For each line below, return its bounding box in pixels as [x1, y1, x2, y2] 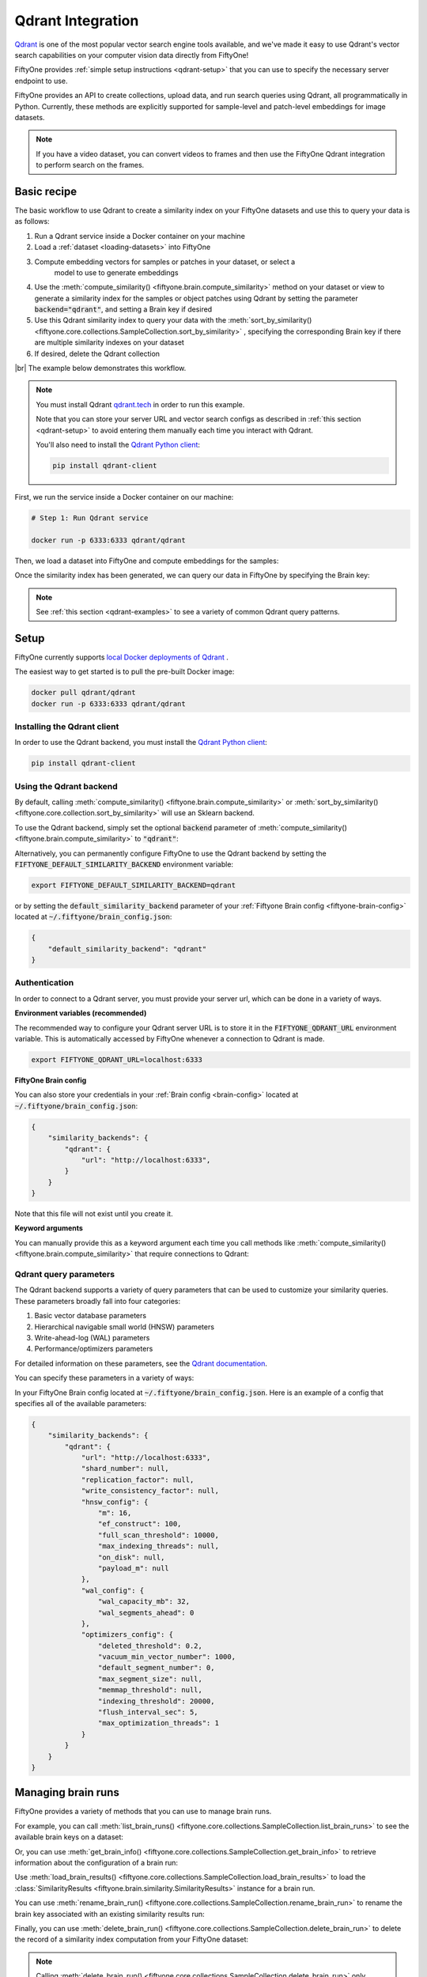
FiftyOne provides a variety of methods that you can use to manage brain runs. [14, 1807, 272, 1816]
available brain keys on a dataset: [14, 1832, 124, 1842]
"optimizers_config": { [81, 1630, 174, 1639]
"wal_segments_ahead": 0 [97, 1608, 195, 1617]
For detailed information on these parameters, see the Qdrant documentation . [14, 1359, 268, 1368]
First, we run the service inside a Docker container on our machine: [14, 492, 234, 501]
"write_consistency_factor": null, [81, 1487, 219, 1495]
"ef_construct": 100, [97, 1519, 182, 1529]
